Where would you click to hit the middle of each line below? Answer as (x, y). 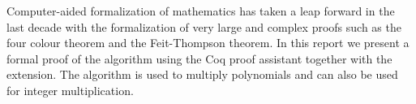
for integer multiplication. (70, 90)
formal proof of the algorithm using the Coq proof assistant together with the (199, 58)
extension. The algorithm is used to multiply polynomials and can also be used (202, 74)
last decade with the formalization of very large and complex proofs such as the (204, 26)
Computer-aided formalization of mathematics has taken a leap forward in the (201, 11)
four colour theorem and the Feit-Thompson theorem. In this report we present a (208, 43)
